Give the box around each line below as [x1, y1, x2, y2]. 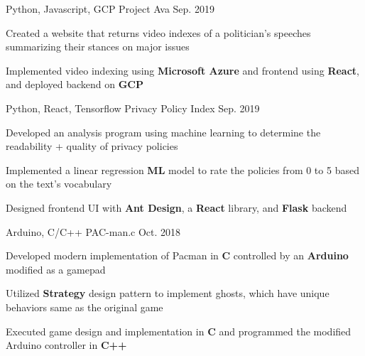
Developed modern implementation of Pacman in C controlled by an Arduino [6, 248, 349, 263]
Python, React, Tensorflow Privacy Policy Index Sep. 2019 [6, 100, 260, 115]
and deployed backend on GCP [6, 77, 143, 92]
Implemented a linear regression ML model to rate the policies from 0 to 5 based [6, 162, 359, 177]
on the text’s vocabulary [6, 176, 112, 191]
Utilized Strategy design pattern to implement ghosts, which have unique [6, 286, 329, 301]
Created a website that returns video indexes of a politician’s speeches [6, 25, 311, 40]
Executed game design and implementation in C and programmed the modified [6, 323, 352, 338]
